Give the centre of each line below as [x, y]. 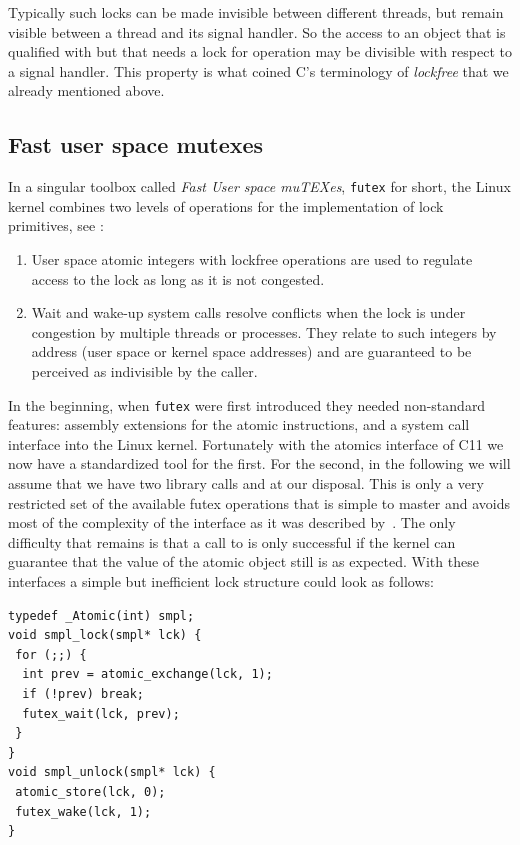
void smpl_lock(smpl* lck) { [105, 635]
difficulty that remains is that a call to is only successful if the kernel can [232, 541]
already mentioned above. [86, 90]
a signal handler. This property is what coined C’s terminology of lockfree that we [258, 70]
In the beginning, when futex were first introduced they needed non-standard [247, 404]
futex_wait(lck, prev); [101, 713]
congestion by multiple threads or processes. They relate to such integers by [264, 331]
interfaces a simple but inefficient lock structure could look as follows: [221, 580]
